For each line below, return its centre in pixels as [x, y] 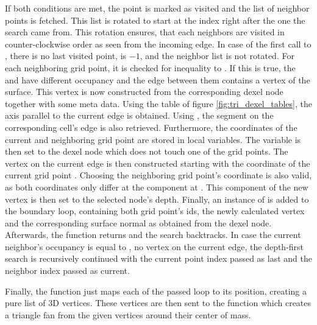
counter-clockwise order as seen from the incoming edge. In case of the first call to [158, 44]
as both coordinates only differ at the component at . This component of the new [157, 187]
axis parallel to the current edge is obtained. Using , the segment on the [139, 115]
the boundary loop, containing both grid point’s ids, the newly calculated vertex [155, 211]
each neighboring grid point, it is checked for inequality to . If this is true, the [150, 67]
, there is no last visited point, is [66, 56]
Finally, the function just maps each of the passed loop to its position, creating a [156, 291]
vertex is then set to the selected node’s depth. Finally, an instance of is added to [157, 199]
